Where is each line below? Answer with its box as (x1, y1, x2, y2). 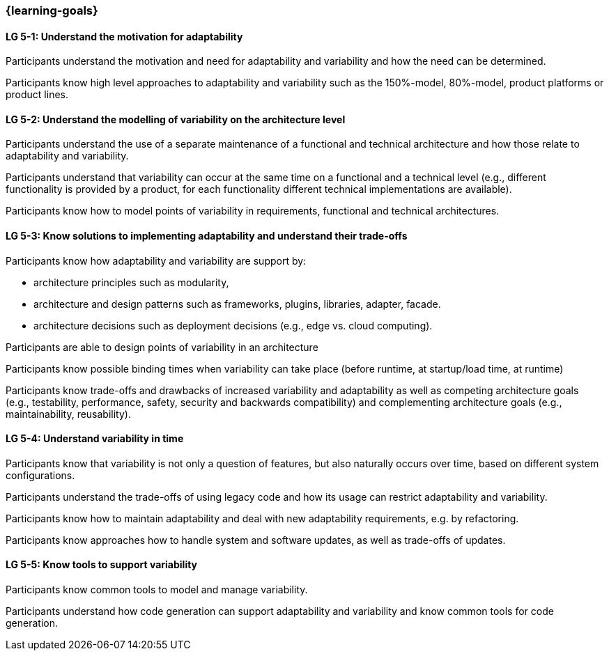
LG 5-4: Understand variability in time (6, 432, 184, 445)
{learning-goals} (6, 3, 98, 17)
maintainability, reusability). (6, 407, 131, 420)
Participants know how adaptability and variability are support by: (6, 254, 307, 267)
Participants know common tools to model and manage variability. (6, 584, 308, 596)
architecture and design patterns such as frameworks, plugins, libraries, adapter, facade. (33, 297, 441, 310)
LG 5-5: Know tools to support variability (6, 559, 198, 571)
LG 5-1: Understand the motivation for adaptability (6, 30, 243, 42)
